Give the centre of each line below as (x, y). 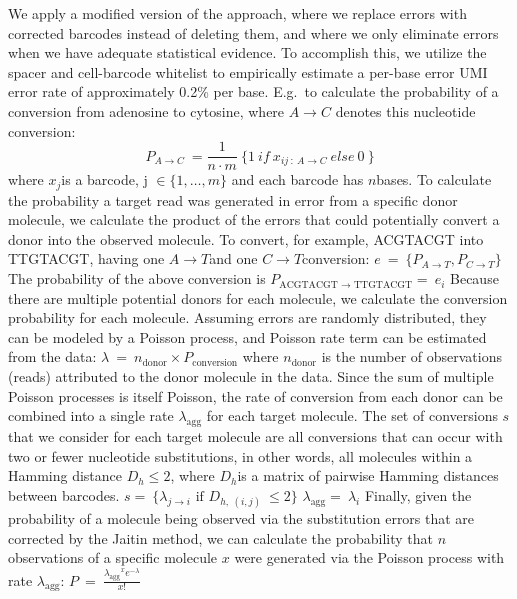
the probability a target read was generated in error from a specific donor (233, 199)
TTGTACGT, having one (86, 258)
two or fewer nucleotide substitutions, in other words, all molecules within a (240, 455)
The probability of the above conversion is (137, 278)
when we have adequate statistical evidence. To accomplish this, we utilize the (247, 52)
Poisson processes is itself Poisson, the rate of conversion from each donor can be (255, 395)
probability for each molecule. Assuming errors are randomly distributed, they (247, 317)
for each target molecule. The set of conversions (352, 415)
